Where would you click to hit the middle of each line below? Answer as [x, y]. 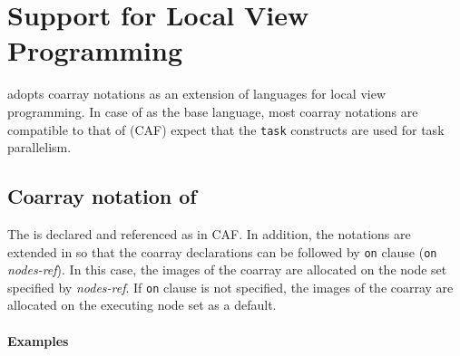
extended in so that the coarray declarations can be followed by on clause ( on [222, 251]
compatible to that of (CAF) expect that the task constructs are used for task [226, 129]
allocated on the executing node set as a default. [142, 305]
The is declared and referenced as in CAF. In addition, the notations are [209, 233]
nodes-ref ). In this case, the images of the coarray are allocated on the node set [227, 269]
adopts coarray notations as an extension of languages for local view [197, 94]
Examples [38, 340]
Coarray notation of [102, 196]
